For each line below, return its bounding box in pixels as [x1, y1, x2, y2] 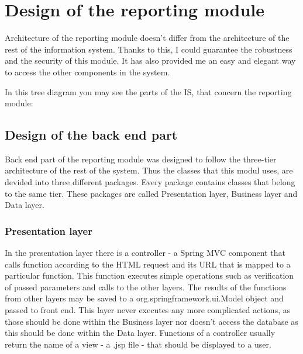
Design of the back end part [5, 126, 178, 144]
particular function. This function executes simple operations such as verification [5, 269, 294, 282]
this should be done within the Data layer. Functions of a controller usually [5, 327, 276, 339]
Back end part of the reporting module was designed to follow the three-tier [5, 152, 277, 165]
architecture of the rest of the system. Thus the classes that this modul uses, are [5, 164, 293, 176]
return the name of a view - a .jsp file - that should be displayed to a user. [5, 338, 271, 350]
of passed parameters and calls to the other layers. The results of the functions [5, 280, 287, 293]
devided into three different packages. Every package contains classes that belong [5, 176, 295, 188]
